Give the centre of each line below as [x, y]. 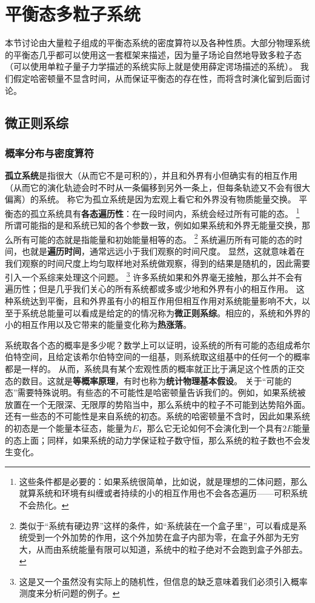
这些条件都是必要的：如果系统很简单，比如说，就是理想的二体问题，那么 [163, 481]
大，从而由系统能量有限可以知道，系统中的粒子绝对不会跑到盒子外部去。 [163, 549]
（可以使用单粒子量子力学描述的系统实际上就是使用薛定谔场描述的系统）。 [151, 66]
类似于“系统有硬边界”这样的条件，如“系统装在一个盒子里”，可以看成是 [159, 525]
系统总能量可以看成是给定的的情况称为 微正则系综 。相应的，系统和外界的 [166, 312]
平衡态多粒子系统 [73, 14]
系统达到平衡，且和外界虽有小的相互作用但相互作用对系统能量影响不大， [157, 301]
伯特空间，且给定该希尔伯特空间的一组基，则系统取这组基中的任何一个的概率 [157, 357]
